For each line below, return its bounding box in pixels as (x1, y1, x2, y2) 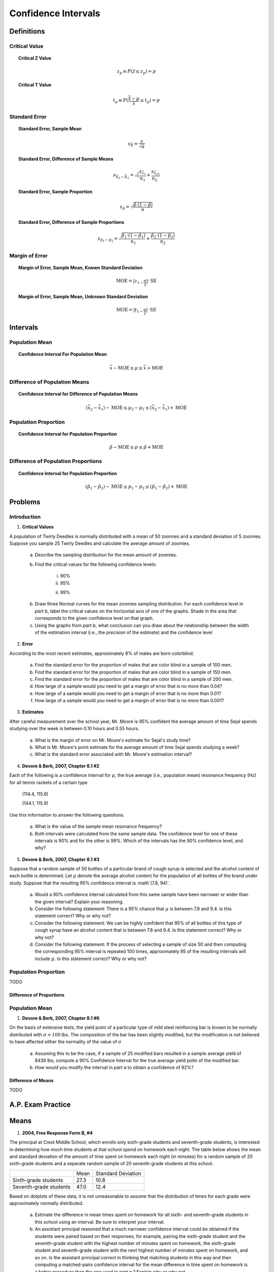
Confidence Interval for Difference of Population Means (18, 391, 138, 397)
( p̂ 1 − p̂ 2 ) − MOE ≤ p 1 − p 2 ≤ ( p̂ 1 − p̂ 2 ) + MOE (85, 483, 188, 490)
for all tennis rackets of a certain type (9, 779, 88, 786)
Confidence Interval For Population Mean (18, 351, 107, 357)
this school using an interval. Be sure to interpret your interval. (35, 1219, 165, 1225)
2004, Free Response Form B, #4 (22, 1130, 93, 1136)
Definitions (9, 27, 45, 36)
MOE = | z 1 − (116, 278, 144, 285)
